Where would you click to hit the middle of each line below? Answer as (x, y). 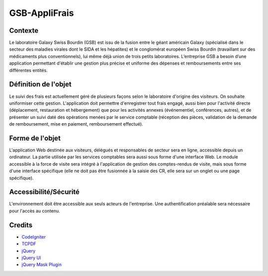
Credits (21, 225)
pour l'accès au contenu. (35, 210)
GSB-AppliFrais (41, 13)
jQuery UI (32, 258)
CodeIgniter (34, 237)
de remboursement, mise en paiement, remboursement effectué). (76, 124)
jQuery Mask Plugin (42, 265)
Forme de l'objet (35, 138)
